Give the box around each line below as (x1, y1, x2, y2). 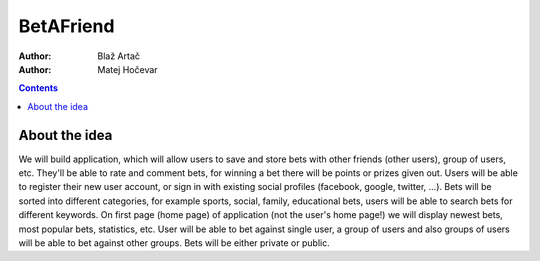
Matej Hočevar (97, 63, 159, 75)
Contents (18, 82, 59, 94)
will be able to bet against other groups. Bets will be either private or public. (18, 236, 330, 249)
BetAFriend (18, 15, 115, 37)
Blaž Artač (97, 50, 140, 62)
